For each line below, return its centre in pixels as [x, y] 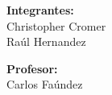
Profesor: [32, 68]
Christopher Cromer [56, 25]
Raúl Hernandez [46, 41]
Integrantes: [40, 10]
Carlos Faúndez [45, 84]
